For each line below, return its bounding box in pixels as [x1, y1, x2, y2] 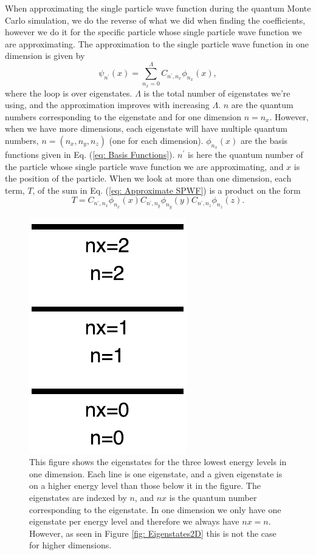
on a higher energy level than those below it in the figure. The [29, 479, 261, 492]
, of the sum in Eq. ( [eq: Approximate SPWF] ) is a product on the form [32, 183, 301, 196]
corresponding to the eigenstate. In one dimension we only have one [29, 503, 281, 516]
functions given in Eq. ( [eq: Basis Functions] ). [5, 148, 175, 161]
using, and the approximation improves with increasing [5, 98, 210, 111]
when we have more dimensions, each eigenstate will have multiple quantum [5, 122, 287, 135]
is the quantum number [169, 491, 257, 504]
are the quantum [231, 98, 294, 111]
